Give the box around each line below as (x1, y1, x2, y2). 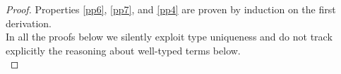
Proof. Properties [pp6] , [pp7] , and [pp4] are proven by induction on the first (6, 2, 336, 16)
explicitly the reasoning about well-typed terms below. (6, 43, 241, 57)
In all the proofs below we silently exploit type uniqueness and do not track (6, 29, 333, 44)
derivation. (6, 15, 52, 30)
